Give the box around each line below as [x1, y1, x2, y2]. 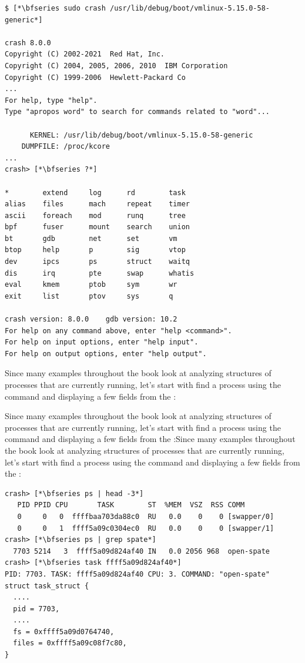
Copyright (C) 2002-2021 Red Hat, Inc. [5, 50, 165, 59]
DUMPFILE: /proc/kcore [21, 142, 110, 151]
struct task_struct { [5, 581, 89, 590]
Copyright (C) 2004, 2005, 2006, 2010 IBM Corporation [5, 61, 228, 70]
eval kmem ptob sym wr [5, 280, 177, 289]
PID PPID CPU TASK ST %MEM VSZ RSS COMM [17, 501, 245, 510]
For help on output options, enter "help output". [5, 349, 207, 358]
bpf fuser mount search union [5, 223, 190, 232]
